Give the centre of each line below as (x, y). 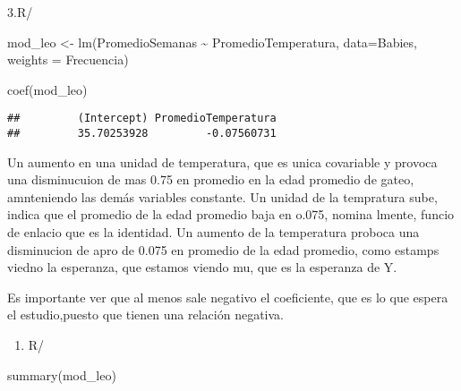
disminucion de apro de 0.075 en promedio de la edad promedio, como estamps (223, 249)
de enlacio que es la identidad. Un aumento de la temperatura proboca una (213, 232)
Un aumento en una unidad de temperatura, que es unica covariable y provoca (222, 161)
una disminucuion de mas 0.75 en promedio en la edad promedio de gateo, (211, 179)
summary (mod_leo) (62, 374)
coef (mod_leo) (47, 89)
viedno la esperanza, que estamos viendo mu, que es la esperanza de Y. (202, 267)
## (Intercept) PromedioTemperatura (142, 119)
